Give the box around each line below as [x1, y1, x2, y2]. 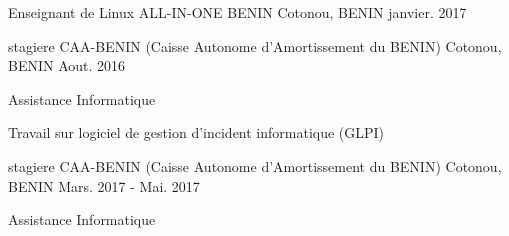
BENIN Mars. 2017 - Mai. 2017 [8, 175, 200, 196]
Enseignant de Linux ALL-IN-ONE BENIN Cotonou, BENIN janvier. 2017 [8, 2, 467, 22]
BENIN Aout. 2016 [8, 55, 126, 76]
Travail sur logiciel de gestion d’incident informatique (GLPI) [8, 122, 385, 143]
